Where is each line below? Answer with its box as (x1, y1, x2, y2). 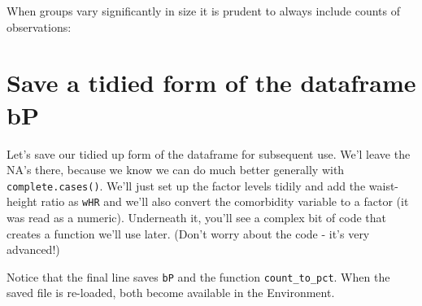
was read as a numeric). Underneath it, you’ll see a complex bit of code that (7, 209, 386, 225)
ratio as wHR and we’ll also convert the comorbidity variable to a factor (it (41, 193, 409, 210)
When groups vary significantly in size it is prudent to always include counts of (7, 2, 400, 19)
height (7, 193, 37, 210)
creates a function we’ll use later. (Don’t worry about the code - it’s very (7, 225, 370, 242)
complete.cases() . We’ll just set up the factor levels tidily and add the (7, 177, 366, 194)
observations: (7, 18, 72, 35)
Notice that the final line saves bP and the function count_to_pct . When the (7, 268, 390, 285)
